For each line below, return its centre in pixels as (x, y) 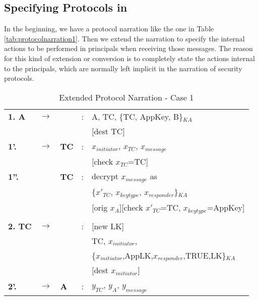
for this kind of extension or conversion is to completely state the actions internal (129, 58)
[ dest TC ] (108, 131)
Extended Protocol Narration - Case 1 (126, 97)
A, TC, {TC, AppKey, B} (137, 116)
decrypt (105, 176)
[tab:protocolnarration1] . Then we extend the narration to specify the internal (124, 38)
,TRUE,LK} (205, 255)
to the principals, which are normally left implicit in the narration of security (123, 68)
